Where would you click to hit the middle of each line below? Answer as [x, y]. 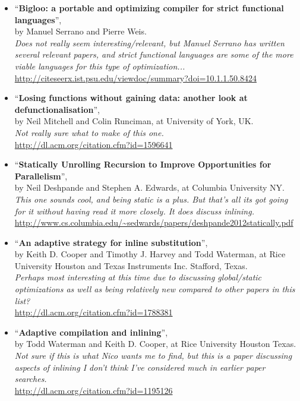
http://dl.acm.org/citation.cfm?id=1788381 [94, 312]
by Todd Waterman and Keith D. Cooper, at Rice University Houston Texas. [155, 344]
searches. [31, 379]
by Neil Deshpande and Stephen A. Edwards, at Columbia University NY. [149, 187]
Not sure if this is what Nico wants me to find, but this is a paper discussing [153, 356]
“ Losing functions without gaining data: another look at [131, 98]
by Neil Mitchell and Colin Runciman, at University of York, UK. [134, 121]
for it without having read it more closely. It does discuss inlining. [134, 211]
